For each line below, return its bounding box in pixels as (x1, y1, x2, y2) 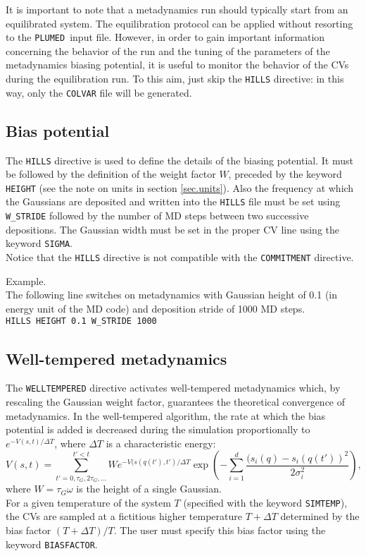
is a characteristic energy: (106, 435, 216, 450)
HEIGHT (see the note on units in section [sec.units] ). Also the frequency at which (6, 180, 354, 195)
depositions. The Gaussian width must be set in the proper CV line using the (6, 222, 339, 236)
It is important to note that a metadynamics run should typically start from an (6, 2, 348, 16)
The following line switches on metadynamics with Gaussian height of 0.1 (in (6, 287, 338, 302)
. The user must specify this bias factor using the (113, 522, 326, 537)
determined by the (280, 509, 360, 524)
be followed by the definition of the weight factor (6, 167, 216, 181)
